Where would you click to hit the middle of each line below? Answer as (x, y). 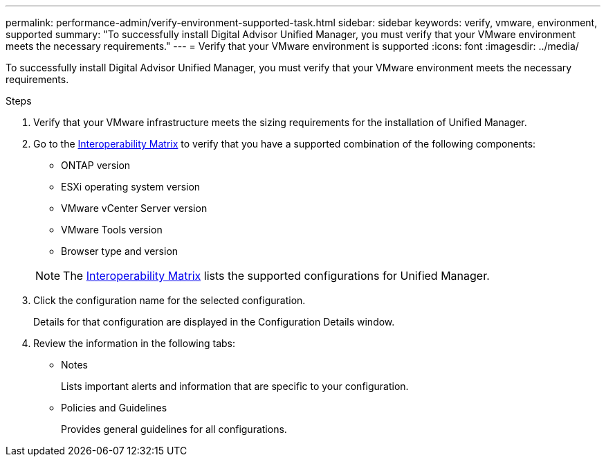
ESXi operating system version (131, 187)
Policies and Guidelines (114, 408)
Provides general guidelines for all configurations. (174, 429)
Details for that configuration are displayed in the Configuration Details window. (214, 322)
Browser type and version (120, 251)
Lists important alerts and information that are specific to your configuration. (235, 386)
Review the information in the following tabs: (135, 343)
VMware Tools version (112, 230)
